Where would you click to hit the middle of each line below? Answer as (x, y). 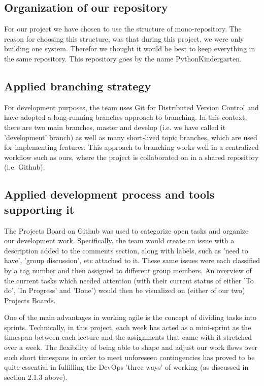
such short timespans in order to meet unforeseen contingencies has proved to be (129, 357)
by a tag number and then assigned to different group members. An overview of (128, 270)
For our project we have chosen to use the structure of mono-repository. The (123, 29)
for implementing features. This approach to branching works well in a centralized (131, 147)
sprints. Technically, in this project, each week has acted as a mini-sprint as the (128, 327)
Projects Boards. (30, 300)
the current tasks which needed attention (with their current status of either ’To (129, 280)
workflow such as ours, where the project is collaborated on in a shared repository (131, 157)
